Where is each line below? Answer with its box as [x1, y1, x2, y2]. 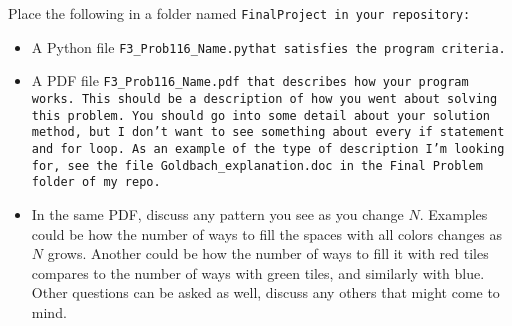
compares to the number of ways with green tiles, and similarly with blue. [31, 262, 485, 283]
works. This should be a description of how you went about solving [31, 91, 498, 106]
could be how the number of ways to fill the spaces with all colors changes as [31, 223, 503, 244]
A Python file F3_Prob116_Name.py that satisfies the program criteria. [31, 36, 506, 57]
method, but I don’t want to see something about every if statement [31, 125, 505, 140]
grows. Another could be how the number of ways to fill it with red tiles [47, 243, 489, 264]
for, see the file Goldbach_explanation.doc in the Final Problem [31, 158, 483, 173]
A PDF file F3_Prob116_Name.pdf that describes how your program [31, 70, 469, 91]
